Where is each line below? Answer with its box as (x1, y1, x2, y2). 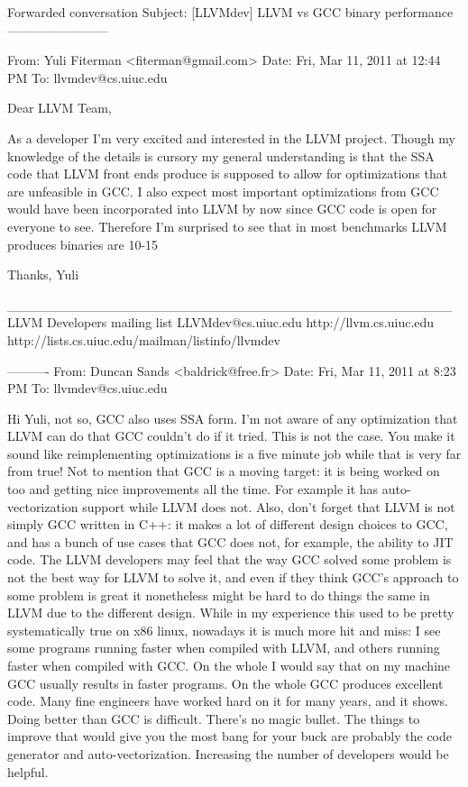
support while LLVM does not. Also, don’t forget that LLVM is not (82, 497, 455, 516)
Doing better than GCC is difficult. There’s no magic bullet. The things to (7, 709, 420, 728)
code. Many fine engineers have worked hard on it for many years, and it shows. (7, 691, 448, 710)
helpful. (7, 762, 49, 781)
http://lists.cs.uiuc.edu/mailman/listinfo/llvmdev (7, 330, 280, 349)
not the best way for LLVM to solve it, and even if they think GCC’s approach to (7, 568, 459, 587)
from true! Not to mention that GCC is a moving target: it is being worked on (7, 462, 440, 480)
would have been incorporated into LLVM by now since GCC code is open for (7, 199, 437, 218)
